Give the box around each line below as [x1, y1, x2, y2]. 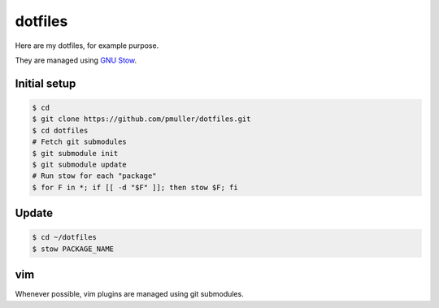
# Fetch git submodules [32, 137, 128, 146]
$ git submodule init [32, 149, 119, 158]
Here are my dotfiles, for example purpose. [15, 41, 159, 50]
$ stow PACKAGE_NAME [32, 244, 114, 254]
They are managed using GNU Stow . [15, 55, 137, 65]
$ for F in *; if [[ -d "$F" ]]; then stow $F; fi [32, 183, 239, 192]
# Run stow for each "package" [32, 171, 158, 180]
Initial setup [15, 76, 76, 90]
